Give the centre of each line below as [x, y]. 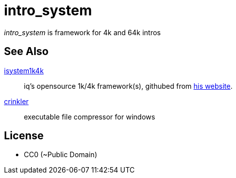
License [24, 136]
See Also [26, 52]
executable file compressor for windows [90, 117]
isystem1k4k [24, 70]
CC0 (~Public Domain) [61, 155]
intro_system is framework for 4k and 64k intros [82, 32]
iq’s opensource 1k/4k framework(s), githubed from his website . [128, 86]
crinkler [16, 101]
